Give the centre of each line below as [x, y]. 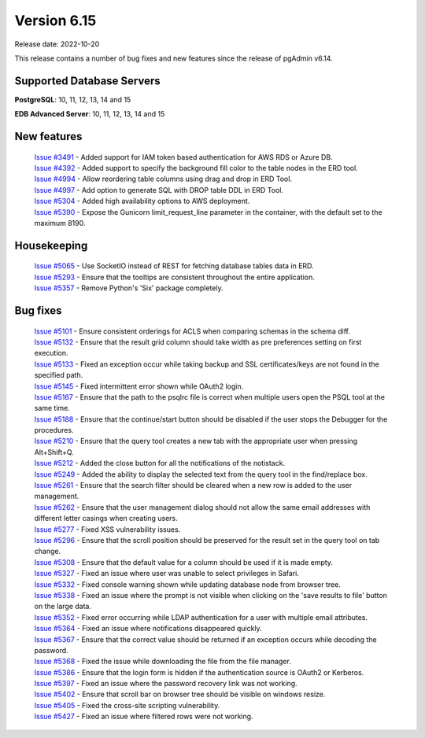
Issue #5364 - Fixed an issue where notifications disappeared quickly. [148, 629]
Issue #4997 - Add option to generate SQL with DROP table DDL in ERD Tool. [159, 190]
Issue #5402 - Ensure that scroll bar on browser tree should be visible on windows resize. [180, 694]
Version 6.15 [55, 20]
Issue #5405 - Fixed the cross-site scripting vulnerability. [127, 705]
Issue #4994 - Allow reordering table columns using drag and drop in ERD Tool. [163, 179]
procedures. [54, 430]
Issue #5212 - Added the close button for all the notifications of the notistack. [160, 463]
